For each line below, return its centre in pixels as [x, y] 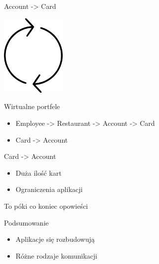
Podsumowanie [26, 222]
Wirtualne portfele [32, 106]
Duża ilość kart [39, 172]
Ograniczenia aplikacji [49, 189]
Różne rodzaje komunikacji [56, 255]
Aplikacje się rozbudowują [55, 239]
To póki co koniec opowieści [46, 206]
